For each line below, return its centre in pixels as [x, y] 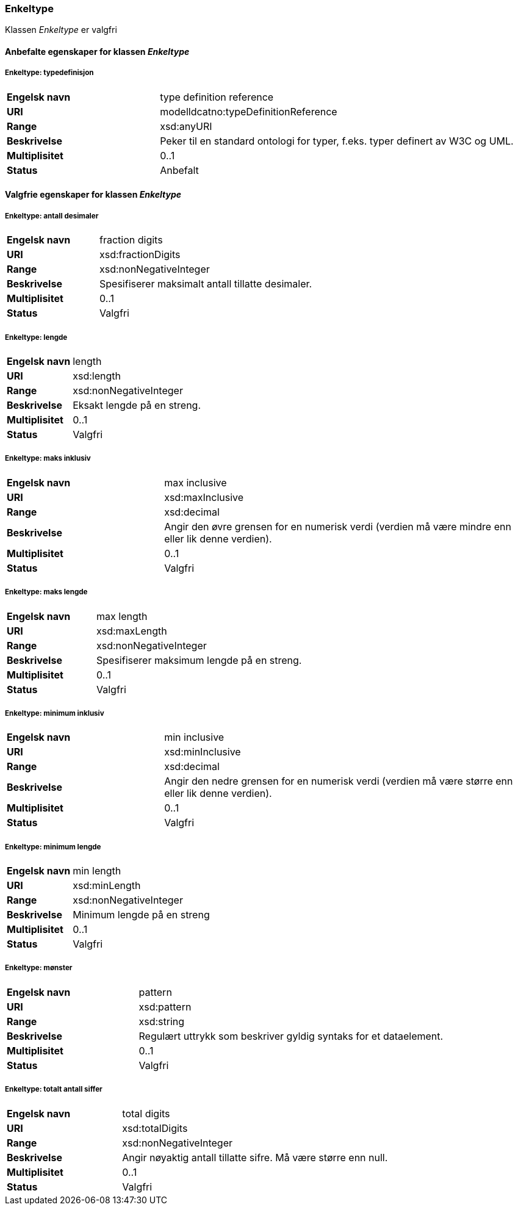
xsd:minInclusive [203, 752]
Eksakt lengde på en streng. [137, 405]
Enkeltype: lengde [36, 337]
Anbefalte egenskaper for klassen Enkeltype [97, 51]
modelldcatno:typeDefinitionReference [249, 111]
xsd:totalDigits [155, 1128]
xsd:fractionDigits [140, 255]
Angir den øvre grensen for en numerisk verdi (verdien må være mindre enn [338, 526]
